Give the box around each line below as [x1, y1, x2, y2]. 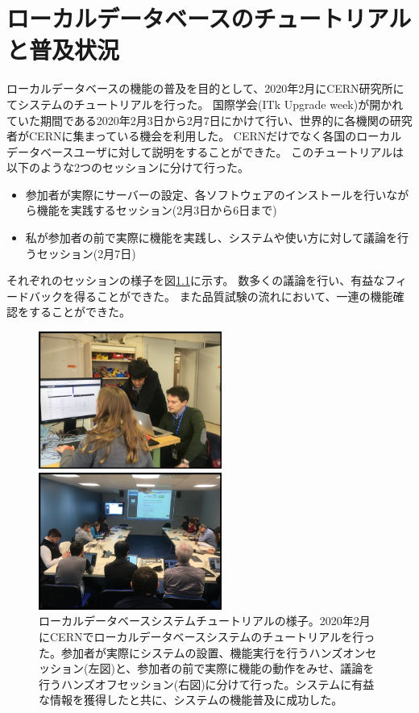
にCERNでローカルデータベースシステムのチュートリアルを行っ [39, 628, 375, 644]
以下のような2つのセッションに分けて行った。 [6, 159, 249, 176]
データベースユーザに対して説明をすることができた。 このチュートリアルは [6, 143, 404, 160]
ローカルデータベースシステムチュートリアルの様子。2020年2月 [39, 612, 371, 629]
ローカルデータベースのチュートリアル [6, 2, 412, 35]
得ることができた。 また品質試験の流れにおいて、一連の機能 [73, 287, 393, 304]
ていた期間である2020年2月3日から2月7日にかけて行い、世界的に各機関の [6, 111, 390, 128]
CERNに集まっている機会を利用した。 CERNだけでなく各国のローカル [28, 127, 402, 144]
